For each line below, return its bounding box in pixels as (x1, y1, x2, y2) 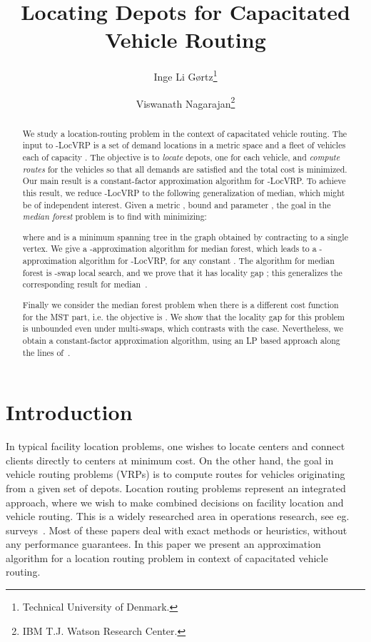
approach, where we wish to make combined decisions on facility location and (6, 494, 344, 509)
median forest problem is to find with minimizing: (22, 210, 207, 223)
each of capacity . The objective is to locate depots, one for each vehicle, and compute (22, 151, 340, 163)
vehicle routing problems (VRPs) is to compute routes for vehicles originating (6, 467, 345, 481)
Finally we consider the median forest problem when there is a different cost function (22, 298, 339, 310)
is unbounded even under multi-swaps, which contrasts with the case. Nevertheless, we (22, 322, 343, 335)
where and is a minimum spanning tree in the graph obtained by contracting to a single (22, 230, 348, 243)
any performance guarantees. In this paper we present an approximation (6, 536, 321, 551)
